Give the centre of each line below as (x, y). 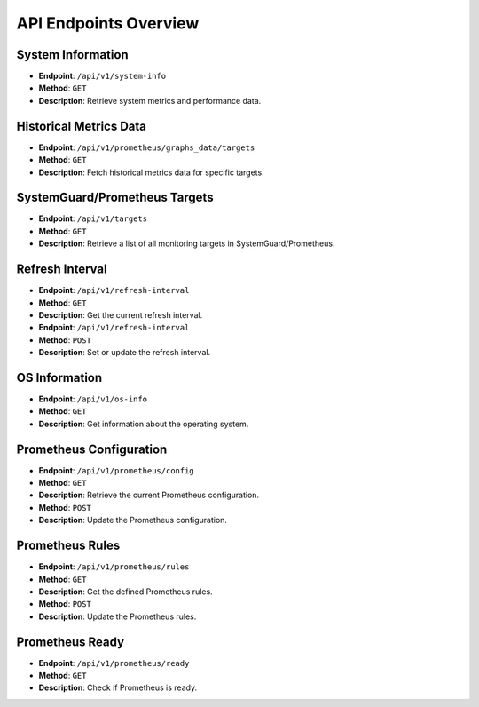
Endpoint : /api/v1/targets (93, 218)
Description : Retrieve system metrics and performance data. (150, 100)
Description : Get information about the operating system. (144, 424)
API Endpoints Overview (108, 23)
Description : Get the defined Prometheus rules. (126, 592)
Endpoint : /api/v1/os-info (93, 399)
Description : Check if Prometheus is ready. (118, 687)
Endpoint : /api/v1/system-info (102, 76)
